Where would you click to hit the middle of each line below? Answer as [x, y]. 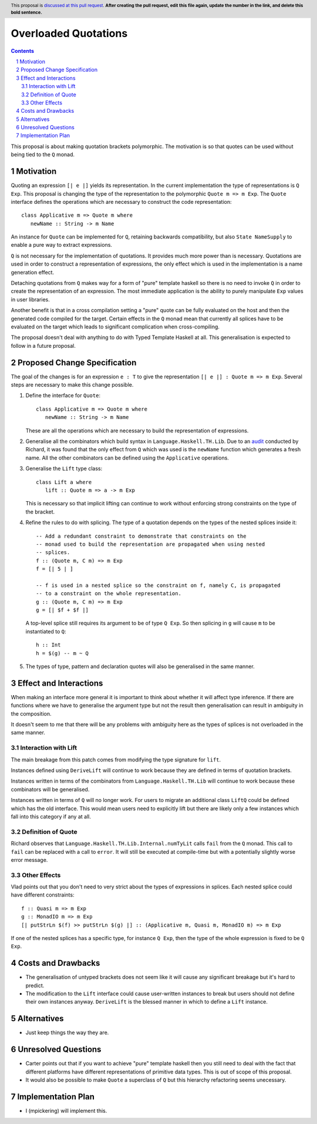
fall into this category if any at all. [51, 816]
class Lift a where [64, 482]
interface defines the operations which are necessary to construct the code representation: [121, 202]
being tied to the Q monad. [43, 155]
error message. [29, 860]
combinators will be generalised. [50, 789]
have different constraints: [43, 895]
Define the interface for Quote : [63, 395]
